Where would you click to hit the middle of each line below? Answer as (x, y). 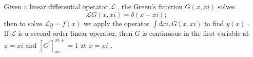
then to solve (23, 23)
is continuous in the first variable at (195, 33)
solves (226, 6)
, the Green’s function (150, 6)
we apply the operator (117, 23)
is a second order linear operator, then (75, 33)
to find (214, 23)
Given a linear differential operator (56, 6)
